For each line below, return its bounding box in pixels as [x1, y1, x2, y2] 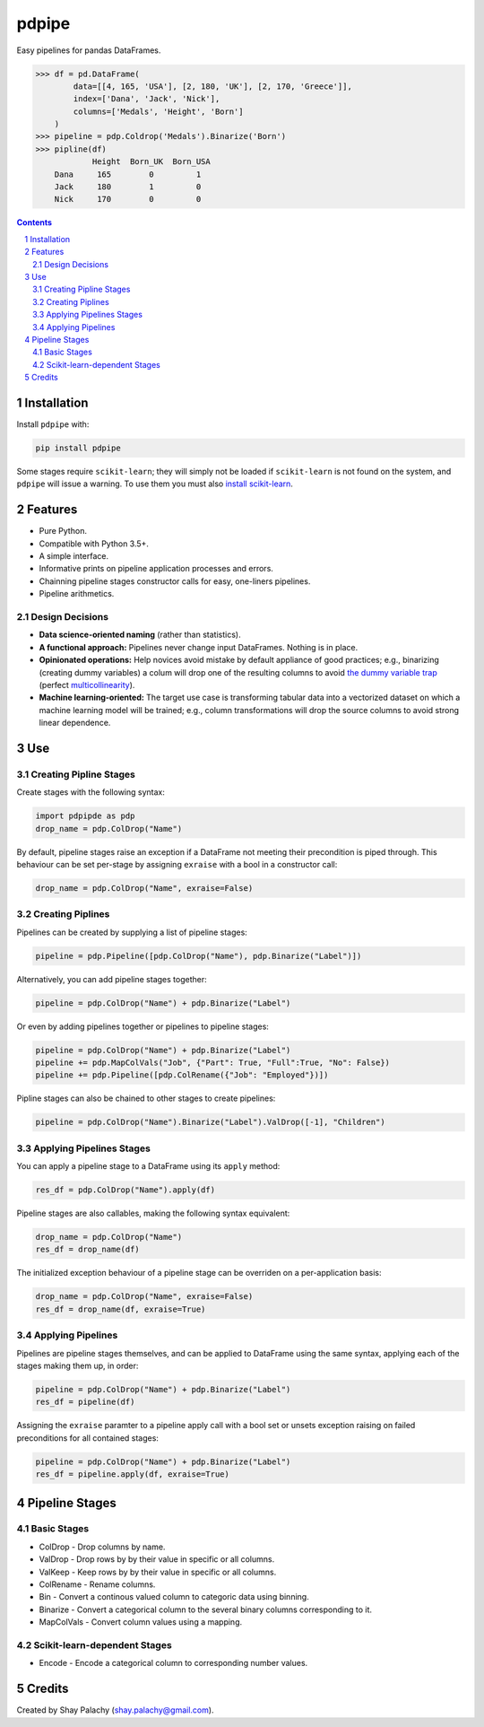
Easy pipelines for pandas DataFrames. [16, 45, 161, 56]
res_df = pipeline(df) [35, 1397, 135, 1408]
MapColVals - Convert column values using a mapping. [39, 1617, 243, 1627]
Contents [16, 217, 53, 228]
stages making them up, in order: [16, 1360, 139, 1371]
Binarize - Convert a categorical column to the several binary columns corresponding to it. [39, 1604, 372, 1615]
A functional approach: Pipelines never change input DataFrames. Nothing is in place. [39, 641, 359, 652]
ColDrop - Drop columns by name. [39, 1541, 166, 1552]
